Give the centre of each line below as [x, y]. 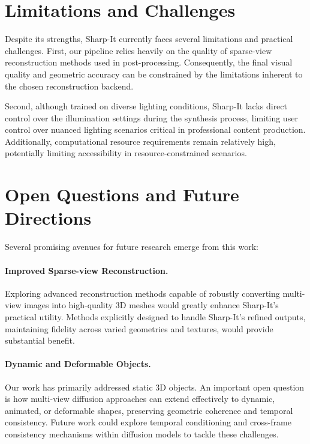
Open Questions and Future [122, 194]
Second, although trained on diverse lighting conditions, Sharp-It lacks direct [146, 106]
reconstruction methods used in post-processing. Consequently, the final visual [149, 62]
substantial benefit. [40, 340]
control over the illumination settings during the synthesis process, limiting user [151, 117]
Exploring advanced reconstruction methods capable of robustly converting [142, 293]
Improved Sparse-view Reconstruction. [87, 270]
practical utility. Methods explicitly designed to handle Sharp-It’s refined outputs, [155, 316]
